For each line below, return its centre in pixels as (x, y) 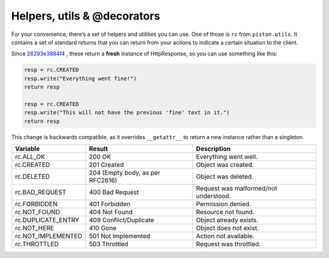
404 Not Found (111, 212)
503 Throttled (109, 244)
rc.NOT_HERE (34, 228)
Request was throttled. (228, 244)
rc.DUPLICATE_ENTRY (47, 220)
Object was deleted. (225, 177)
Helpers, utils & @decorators (86, 16)
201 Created (107, 165)
